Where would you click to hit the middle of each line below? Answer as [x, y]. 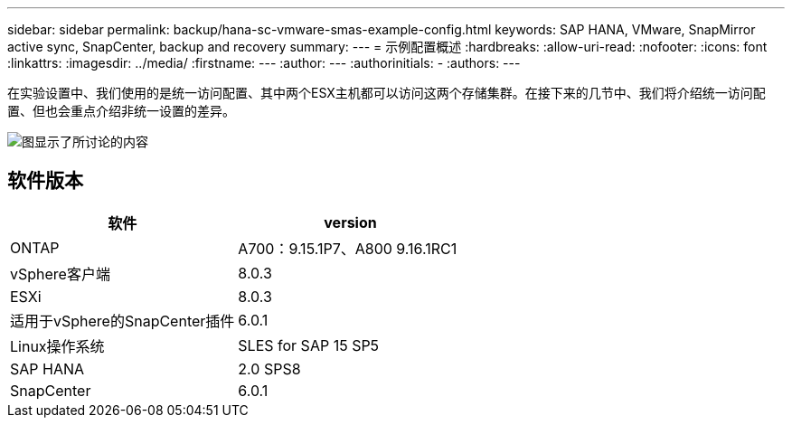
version [350, 222]
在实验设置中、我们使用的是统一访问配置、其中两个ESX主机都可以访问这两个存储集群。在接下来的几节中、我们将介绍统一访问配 [387, 93]
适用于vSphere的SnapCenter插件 [123, 321]
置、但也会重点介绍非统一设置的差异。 [121, 111]
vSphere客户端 [60, 274]
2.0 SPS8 [269, 368]
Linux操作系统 [57, 346]
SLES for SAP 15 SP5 [309, 345]
